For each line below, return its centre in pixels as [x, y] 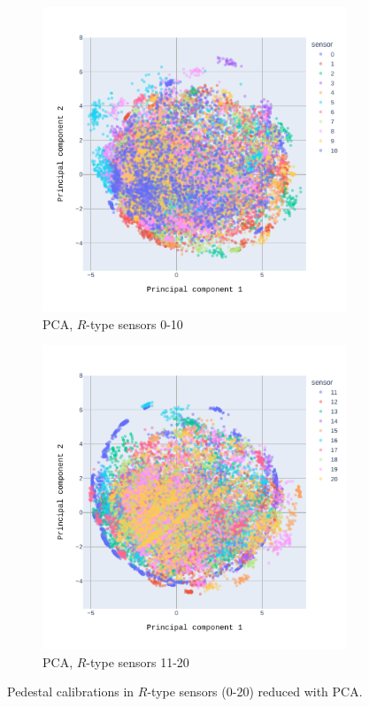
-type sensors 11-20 [138, 661]
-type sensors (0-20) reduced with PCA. [255, 692]
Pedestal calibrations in [71, 692]
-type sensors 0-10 [135, 323]
